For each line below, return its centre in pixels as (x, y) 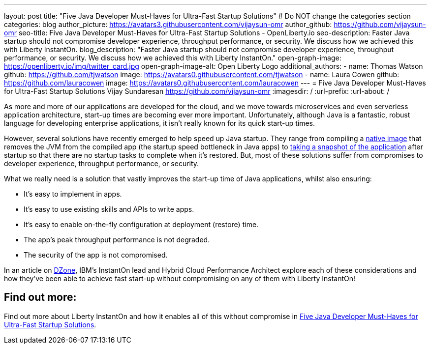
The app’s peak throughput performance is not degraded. (117, 240)
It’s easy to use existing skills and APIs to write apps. (109, 209)
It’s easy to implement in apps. (73, 194)
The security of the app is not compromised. (96, 255)
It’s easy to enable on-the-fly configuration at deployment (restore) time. (141, 224)
